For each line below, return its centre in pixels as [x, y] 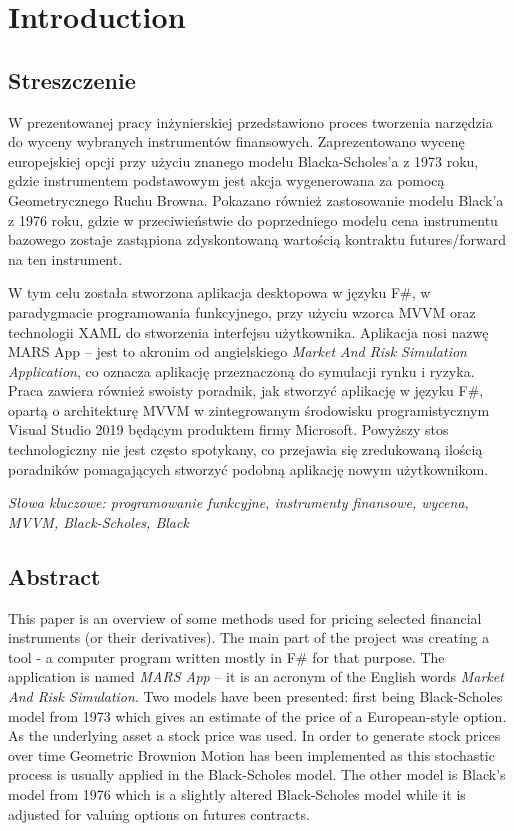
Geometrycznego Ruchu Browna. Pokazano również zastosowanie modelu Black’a [256, 199]
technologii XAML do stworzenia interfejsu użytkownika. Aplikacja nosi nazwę [248, 331]
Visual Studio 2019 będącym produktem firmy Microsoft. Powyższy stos [228, 429]
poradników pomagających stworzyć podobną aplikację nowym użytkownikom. [248, 468]
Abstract [54, 575]
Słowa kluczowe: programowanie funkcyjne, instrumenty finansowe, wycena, [238, 502]
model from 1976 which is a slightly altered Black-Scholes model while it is [237, 794]
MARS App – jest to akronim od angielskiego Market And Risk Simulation [237, 351]
